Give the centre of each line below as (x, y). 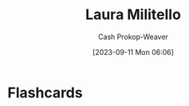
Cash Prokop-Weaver (133, 37)
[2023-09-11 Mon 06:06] (133, 52)
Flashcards (45, 92)
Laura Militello (133, 15)
